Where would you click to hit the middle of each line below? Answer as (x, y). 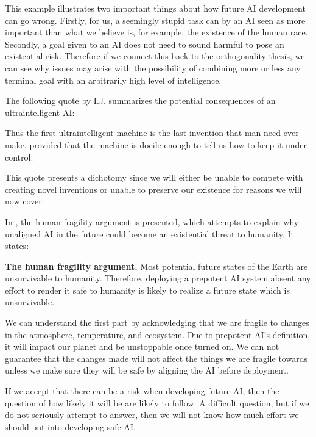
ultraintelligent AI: (40, 112)
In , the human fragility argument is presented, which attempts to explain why (152, 221)
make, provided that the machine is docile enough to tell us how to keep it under (156, 144)
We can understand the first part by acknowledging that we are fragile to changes (157, 323)
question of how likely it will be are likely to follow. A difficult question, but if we (157, 403)
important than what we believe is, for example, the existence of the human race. (156, 32)
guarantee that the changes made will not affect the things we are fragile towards (156, 358)
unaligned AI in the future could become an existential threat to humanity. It (150, 233)
